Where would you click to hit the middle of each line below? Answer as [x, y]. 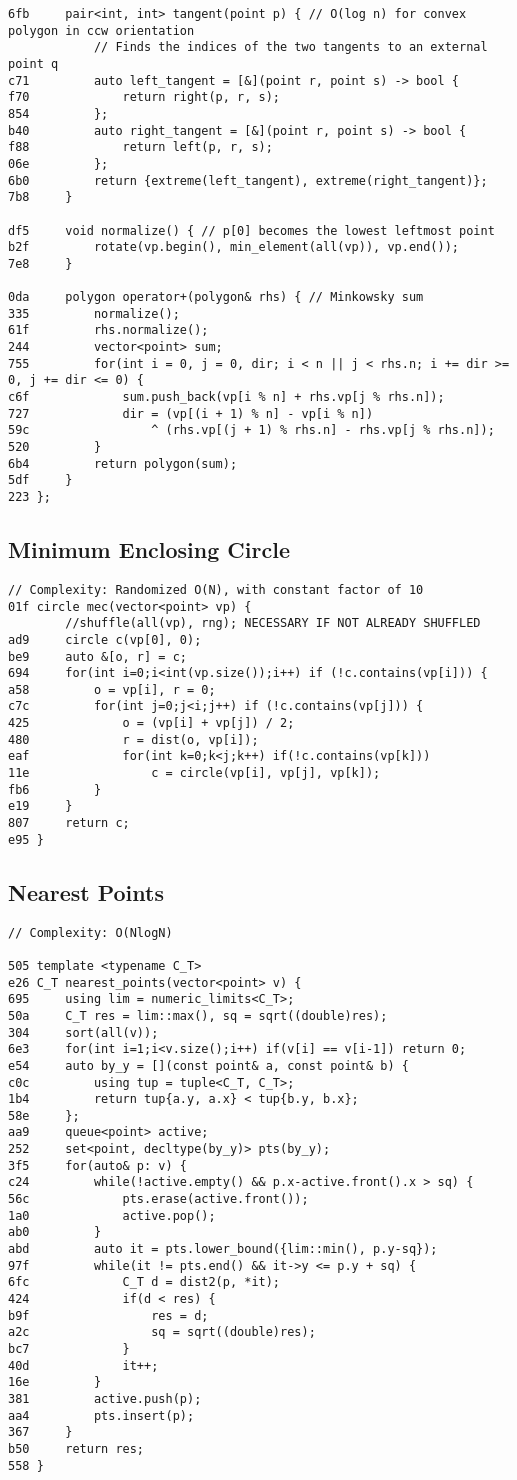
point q [33, 63]
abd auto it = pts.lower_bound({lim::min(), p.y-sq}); [223, 1249]
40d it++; [83, 1365]
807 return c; [69, 823]
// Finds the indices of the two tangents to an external [290, 47]
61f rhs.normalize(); [108, 330]
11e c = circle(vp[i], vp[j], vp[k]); [194, 773]
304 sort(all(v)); [83, 1032]
